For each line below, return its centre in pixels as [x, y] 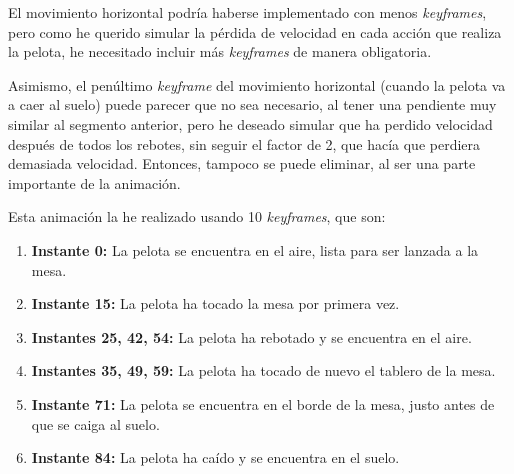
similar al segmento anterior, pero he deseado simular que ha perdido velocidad [250, 123]
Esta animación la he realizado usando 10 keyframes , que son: [197, 216]
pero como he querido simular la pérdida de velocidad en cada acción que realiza [255, 31]
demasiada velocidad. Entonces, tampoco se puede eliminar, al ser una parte [242, 163]
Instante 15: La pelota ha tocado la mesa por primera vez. [215, 303]
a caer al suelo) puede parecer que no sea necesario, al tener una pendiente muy [252, 104]
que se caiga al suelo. [95, 423]
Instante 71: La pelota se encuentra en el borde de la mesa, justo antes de [263, 403]
